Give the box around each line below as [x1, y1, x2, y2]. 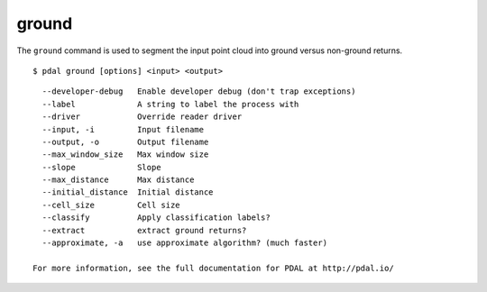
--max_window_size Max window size [41, 150, 209, 160]
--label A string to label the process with [41, 99, 299, 109]
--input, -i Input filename [41, 124, 205, 134]
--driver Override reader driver [41, 112, 243, 122]
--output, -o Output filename [41, 136, 209, 147]
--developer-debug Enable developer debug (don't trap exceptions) [41, 87, 356, 96]
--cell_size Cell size [41, 199, 180, 210]
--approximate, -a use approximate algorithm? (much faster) [41, 238, 328, 248]
